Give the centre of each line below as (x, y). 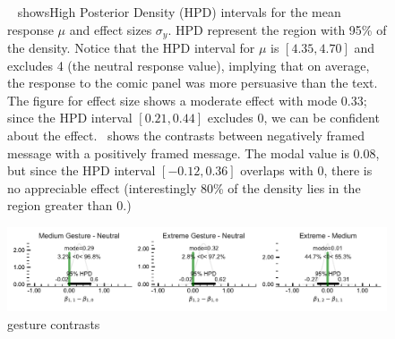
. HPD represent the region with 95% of (277, 29)
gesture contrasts (54, 323)
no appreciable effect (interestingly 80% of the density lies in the (184, 187)
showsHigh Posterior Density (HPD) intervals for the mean (179, 12)
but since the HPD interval (82, 170)
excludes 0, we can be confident (293, 118)
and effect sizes (111, 29)
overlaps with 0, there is (306, 170)
